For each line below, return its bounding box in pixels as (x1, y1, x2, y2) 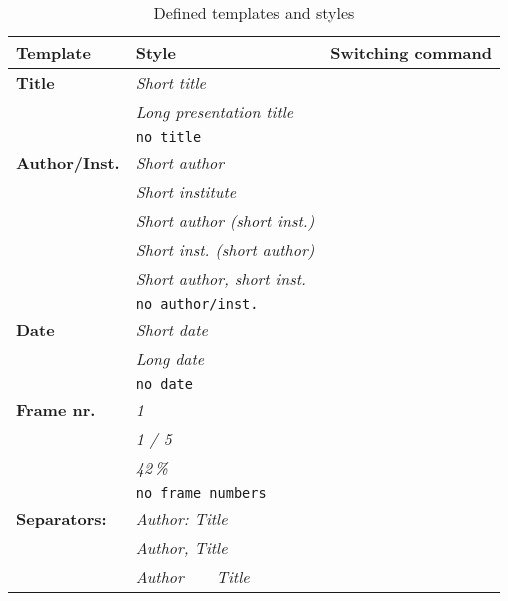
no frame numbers (135, 485, 267, 501)
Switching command (330, 41, 492, 64)
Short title (135, 71, 206, 94)
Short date (135, 318, 208, 341)
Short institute (135, 180, 237, 203)
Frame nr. (16, 398, 96, 421)
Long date (135, 347, 205, 370)
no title (135, 129, 202, 145)
